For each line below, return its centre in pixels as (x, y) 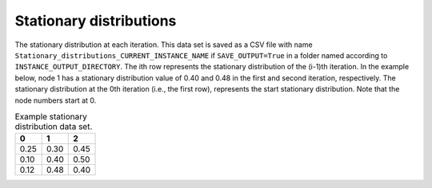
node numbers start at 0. (56, 100)
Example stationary (51, 117)
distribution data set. (54, 127)
